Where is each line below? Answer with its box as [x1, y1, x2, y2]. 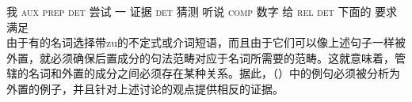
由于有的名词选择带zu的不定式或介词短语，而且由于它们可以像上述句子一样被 [6, 34, 406, 51]
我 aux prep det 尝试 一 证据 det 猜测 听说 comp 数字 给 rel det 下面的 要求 [6, 3, 398, 19]
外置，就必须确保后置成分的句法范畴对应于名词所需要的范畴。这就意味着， [6, 49, 395, 66]
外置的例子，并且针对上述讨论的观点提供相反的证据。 [6, 80, 284, 96]
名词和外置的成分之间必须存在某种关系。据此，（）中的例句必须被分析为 [28, 65, 400, 81]
